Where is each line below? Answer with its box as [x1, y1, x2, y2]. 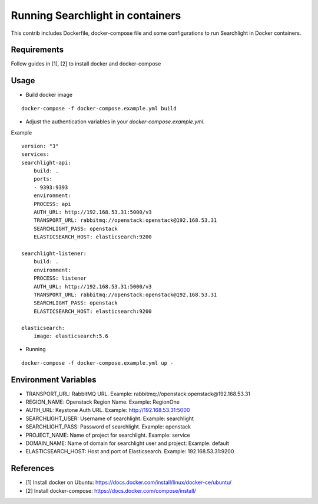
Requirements [11, 45, 64, 55]
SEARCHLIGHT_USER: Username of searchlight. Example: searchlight [25, 415, 194, 422]
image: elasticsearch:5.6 [33, 332, 109, 339]
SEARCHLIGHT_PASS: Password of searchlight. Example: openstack [25, 423, 191, 430]
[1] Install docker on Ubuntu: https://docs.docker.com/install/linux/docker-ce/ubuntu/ [25, 479, 232, 486]
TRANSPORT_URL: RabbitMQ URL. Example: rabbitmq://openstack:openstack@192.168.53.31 [25, 390, 250, 397]
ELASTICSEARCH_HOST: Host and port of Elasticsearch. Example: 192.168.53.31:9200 [25, 448, 234, 455]
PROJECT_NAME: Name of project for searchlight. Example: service [25, 431, 191, 438]
